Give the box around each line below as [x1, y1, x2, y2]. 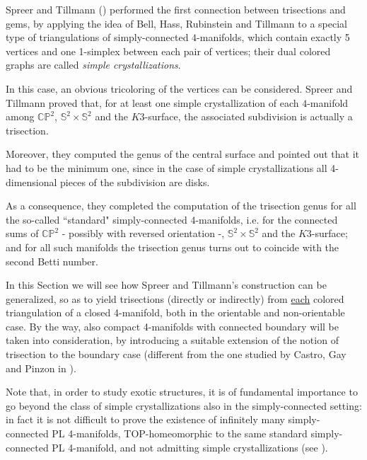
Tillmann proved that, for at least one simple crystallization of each [6, 95, 299, 110]
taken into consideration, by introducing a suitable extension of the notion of [6, 333, 339, 347]
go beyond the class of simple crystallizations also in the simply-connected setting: [6, 398, 362, 413]
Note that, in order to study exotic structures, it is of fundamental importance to [6, 384, 358, 399]
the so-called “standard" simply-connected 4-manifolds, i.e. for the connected [6, 212, 338, 226]
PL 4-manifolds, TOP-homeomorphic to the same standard [52, 426, 308, 441]
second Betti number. [6, 253, 98, 268]
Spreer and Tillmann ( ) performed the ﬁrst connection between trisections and [6, 2, 346, 16]
